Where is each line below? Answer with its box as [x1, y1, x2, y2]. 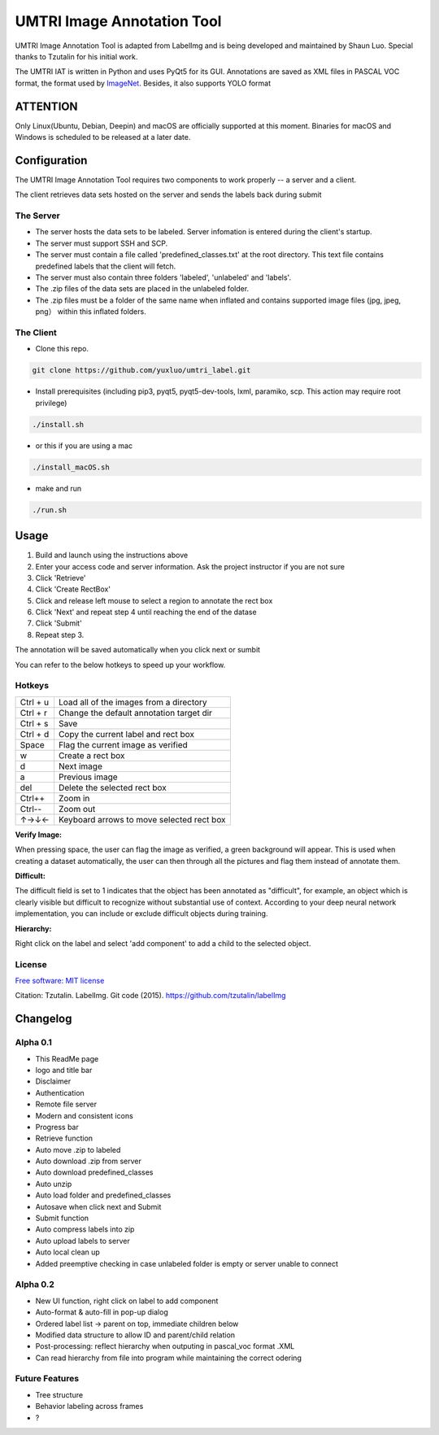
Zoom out [58, 803, 96, 814]
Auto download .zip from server [35, 1156, 141, 1167]
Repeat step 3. [35, 630, 85, 639]
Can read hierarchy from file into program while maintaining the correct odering [35, 1353, 302, 1363]
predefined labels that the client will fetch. [35, 261, 176, 271]
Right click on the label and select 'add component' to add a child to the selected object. [15, 938, 311, 948]
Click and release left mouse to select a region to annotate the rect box [35, 595, 273, 605]
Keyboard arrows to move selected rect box [58, 813, 227, 825]
